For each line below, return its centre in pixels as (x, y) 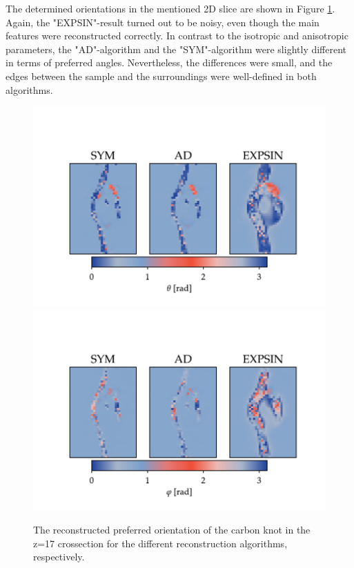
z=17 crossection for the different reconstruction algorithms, (160, 543)
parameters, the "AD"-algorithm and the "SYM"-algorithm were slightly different (176, 49)
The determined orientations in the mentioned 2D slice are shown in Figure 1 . (170, 8)
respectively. (59, 557)
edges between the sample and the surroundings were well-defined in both (161, 76)
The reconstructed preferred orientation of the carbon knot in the (172, 530)
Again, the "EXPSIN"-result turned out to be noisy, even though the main (163, 22)
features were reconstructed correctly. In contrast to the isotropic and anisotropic (177, 36)
